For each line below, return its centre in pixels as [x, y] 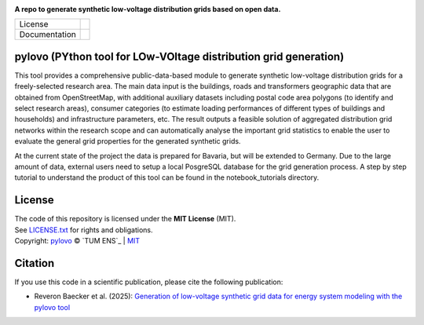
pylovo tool [52, 307]
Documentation [48, 35]
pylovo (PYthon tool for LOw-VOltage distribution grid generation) [179, 56]
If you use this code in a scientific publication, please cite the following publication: [149, 282]
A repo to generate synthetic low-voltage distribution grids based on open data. [148, 9]
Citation [35, 263]
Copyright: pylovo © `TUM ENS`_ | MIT [77, 241]
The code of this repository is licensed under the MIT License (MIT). [125, 219]
